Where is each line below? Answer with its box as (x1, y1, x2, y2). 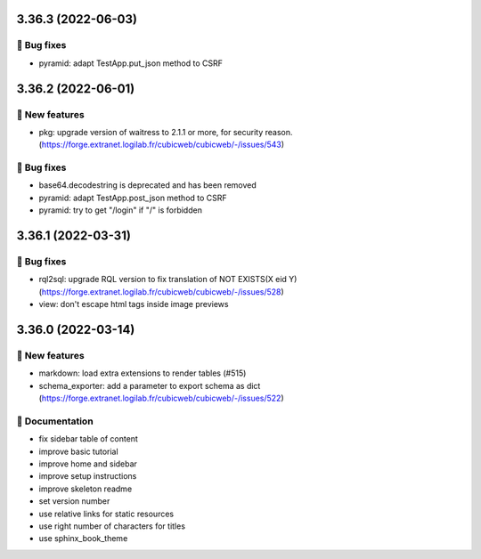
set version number (38, 496, 110, 506)
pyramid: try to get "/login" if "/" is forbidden (38, 205, 202, 215)
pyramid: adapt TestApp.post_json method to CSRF (38, 192, 227, 203)
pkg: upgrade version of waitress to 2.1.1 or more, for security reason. (38, 126, 293, 137)
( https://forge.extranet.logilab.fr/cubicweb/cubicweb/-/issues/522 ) (38, 393, 284, 404)
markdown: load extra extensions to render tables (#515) (38, 368, 247, 378)
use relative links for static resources (38, 508, 174, 519)
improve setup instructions (38, 471, 137, 482)
